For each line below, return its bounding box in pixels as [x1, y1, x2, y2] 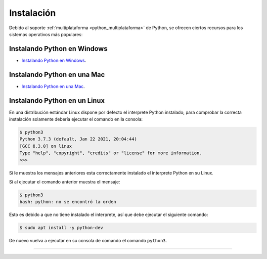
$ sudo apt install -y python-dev [19, 225, 103, 231]
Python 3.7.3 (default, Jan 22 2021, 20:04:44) [19, 136, 137, 142]
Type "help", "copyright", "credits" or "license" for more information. [19, 150, 202, 156]
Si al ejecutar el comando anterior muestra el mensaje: [9, 178, 121, 185]
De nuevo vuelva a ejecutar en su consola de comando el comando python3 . [9, 238, 167, 244]
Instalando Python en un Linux [9, 96, 105, 105]
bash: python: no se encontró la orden [19, 199, 116, 205]
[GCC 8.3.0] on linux [19, 143, 72, 149]
